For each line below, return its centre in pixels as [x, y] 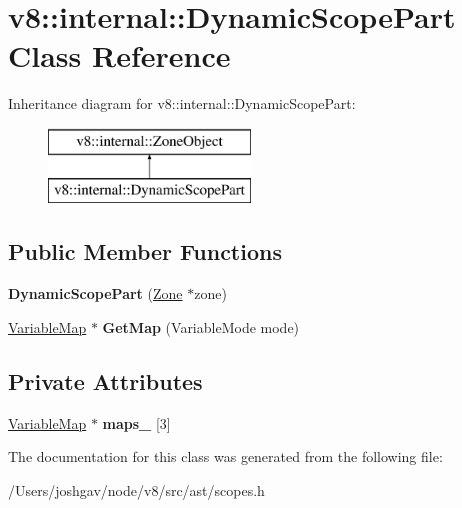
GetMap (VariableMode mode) [201, 326]
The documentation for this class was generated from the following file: [225, 456]
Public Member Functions [145, 251]
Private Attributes [105, 380]
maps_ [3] [136, 422]
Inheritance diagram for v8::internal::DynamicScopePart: [182, 103]
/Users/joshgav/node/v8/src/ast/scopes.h [136, 489]
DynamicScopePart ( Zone [95, 293]
